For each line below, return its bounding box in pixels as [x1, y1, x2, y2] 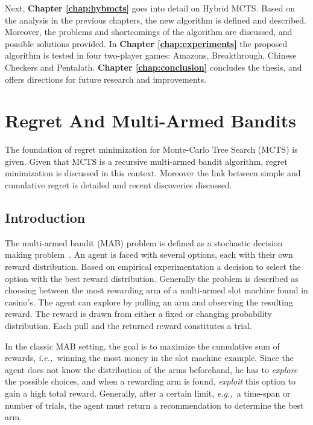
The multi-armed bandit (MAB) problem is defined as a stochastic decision [5, 236, 283, 249]
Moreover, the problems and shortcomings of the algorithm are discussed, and [5, 25, 292, 38]
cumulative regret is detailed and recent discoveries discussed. [5, 179, 232, 191]
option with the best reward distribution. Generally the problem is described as [5, 272, 299, 284]
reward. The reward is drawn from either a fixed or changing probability [5, 307, 273, 320]
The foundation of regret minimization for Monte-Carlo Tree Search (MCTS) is [5, 143, 298, 156]
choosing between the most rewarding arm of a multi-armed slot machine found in [5, 284, 308, 296]
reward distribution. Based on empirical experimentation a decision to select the [5, 260, 302, 273]
